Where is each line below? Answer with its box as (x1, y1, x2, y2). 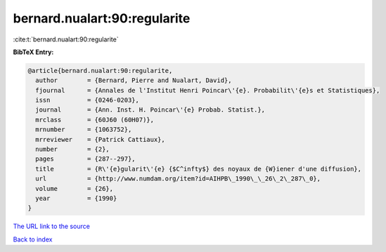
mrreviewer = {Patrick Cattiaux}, (35, 135, 165, 143)
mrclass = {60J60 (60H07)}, (35, 116, 155, 124)
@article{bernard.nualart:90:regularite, (27, 67, 173, 74)
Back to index (13, 235, 53, 244)
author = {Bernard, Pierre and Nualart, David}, (35, 77, 232, 84)
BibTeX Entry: (13, 48, 54, 56)
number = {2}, (35, 145, 110, 154)
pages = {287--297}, (35, 155, 136, 163)
